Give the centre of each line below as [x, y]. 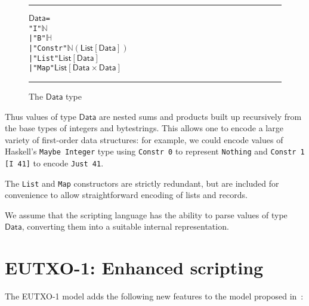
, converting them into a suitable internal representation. [125, 226]
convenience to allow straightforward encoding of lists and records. [126, 195]
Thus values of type [41, 116]
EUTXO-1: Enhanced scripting [134, 268]
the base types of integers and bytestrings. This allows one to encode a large [144, 128]
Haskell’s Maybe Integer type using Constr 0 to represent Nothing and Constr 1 [155, 151]
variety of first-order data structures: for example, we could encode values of [144, 139]
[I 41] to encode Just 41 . [54, 163]
